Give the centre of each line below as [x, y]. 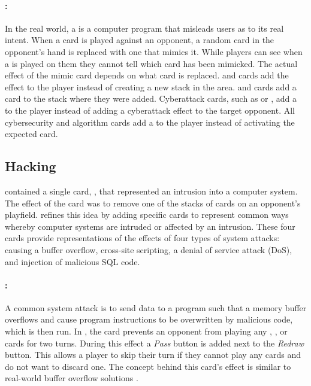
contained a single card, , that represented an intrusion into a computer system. [151, 191]
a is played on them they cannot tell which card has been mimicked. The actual [151, 63]
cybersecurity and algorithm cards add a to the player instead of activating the [150, 122]
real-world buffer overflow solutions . [72, 378]
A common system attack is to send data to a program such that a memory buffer [156, 307]
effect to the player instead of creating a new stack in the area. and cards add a [151, 86]
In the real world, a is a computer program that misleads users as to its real [144, 28]
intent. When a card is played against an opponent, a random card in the [140, 40]
